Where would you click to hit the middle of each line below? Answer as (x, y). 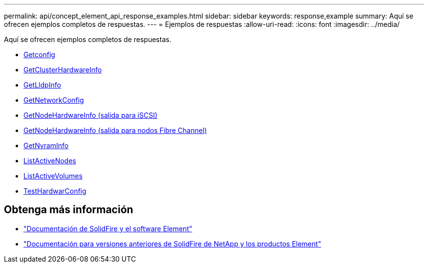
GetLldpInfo (42, 85)
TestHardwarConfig (55, 191)
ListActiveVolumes (53, 176)
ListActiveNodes (50, 161)
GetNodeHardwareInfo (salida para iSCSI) (90, 115)
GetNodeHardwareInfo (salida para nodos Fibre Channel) (115, 130)
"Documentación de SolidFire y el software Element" (108, 228)
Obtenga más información (69, 210)
